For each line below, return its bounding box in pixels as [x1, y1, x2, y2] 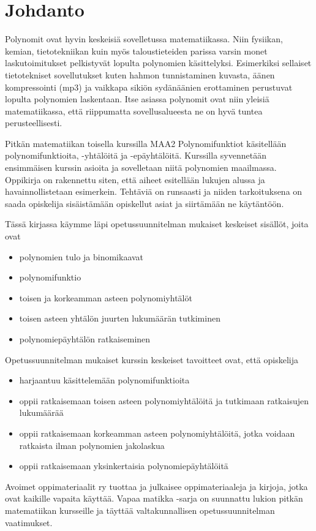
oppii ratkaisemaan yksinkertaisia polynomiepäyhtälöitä [19, 459, 228, 472]
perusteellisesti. [5, 116, 62, 129]
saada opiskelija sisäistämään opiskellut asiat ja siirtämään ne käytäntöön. [5, 197, 284, 209]
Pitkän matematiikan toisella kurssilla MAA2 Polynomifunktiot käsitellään [5, 137, 287, 149]
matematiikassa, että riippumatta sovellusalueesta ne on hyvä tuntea [5, 104, 263, 117]
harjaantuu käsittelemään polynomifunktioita [19, 374, 190, 386]
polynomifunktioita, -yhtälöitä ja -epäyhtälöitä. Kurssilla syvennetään [5, 149, 266, 162]
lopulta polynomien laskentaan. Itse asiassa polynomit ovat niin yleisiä [5, 92, 269, 105]
